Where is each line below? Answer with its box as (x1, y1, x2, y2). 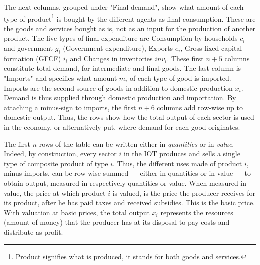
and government (4, 43, 53, 53)
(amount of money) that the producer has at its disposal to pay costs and (4, 217, 230, 227)
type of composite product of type (4, 158, 108, 168)
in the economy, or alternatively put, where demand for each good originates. (4, 121, 240, 132)
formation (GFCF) (4, 53, 61, 63)
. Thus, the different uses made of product (113, 158, 242, 168)
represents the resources (160, 207, 233, 217)
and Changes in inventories (70, 53, 153, 63)
